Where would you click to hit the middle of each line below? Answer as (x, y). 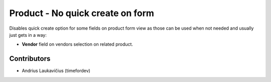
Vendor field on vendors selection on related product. (77, 44)
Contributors (30, 59)
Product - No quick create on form (82, 13)
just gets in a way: (28, 35)
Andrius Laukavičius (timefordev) (56, 71)
